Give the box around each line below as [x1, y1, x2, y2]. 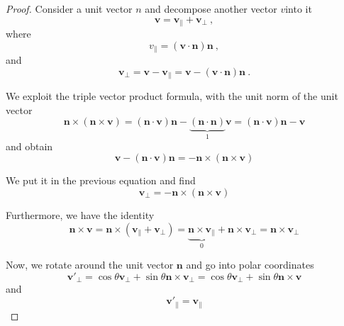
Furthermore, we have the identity [6, 207, 155, 222]
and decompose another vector [145, 1, 277, 16]
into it [285, 1, 312, 16]
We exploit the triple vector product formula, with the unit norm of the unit [6, 89, 338, 103]
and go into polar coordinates [186, 257, 314, 272]
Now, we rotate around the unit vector [6, 257, 174, 272]
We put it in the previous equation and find [6, 173, 196, 188]
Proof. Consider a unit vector [6, 1, 133, 16]
